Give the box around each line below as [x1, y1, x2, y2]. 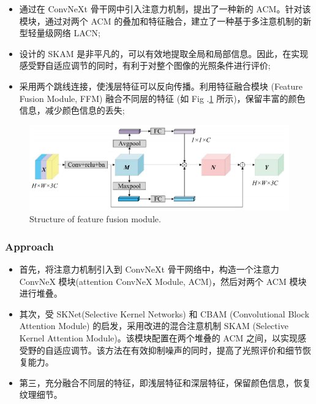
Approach [5, 238, 54, 254]
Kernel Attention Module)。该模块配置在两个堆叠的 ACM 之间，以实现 [19, 331, 298, 344]
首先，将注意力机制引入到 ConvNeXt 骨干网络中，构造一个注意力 [19, 262, 279, 275]
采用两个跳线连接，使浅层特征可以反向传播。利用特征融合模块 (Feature [19, 79, 303, 92]
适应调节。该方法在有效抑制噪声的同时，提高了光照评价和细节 [53, 343, 303, 356]
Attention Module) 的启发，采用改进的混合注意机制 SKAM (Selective [19, 319, 288, 332]
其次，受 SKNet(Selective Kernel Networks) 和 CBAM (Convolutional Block [19, 307, 309, 320]
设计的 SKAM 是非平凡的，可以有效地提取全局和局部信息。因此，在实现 [19, 47, 309, 60]
